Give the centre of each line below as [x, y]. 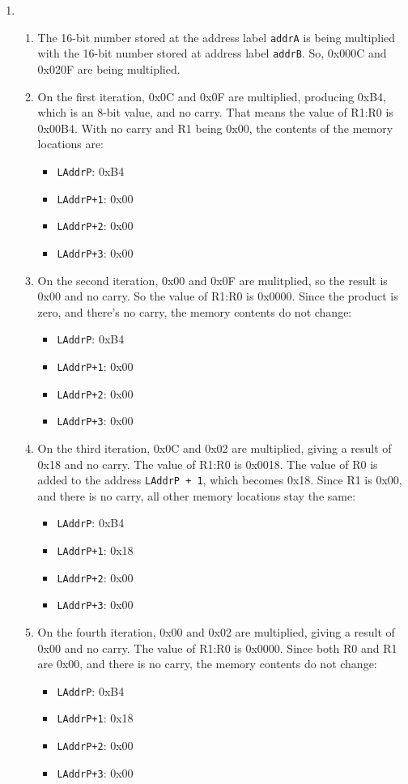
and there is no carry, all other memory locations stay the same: [197, 495]
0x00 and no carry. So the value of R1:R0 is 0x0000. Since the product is [218, 296]
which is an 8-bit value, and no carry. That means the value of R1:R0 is [215, 112]
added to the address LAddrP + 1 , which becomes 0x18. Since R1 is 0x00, [220, 480]
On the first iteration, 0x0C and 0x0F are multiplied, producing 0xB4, [212, 96]
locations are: [70, 144]
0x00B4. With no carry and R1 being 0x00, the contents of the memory [215, 128]
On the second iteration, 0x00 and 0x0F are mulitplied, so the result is [212, 280]
